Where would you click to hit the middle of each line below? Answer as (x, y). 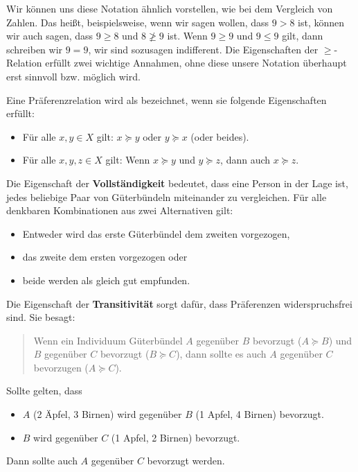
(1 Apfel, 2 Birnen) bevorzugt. (176, 437)
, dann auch (245, 160)
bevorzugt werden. (186, 461)
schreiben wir (35, 49)
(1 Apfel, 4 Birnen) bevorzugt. (260, 414)
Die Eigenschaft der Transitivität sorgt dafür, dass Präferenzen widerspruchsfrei (179, 303)
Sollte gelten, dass (44, 391)
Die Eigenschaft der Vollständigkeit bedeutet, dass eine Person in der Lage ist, (177, 183)
